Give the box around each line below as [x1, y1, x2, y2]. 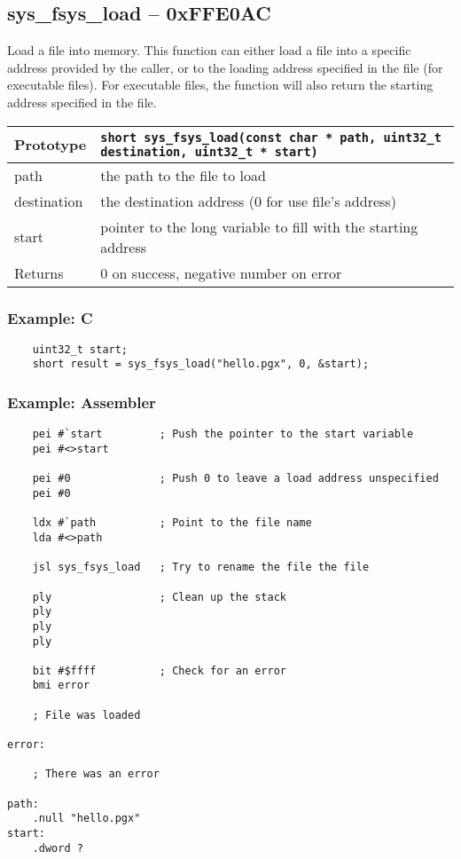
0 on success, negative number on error [100, 262, 342, 283]
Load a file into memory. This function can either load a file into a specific [7, 41, 411, 59]
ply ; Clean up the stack [32, 590, 286, 603]
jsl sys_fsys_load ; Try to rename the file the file [32, 561, 370, 574]
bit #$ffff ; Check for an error [32, 664, 286, 677]
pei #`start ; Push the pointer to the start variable [32, 428, 414, 441]
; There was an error [32, 768, 160, 781]
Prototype [14, 134, 87, 155]
